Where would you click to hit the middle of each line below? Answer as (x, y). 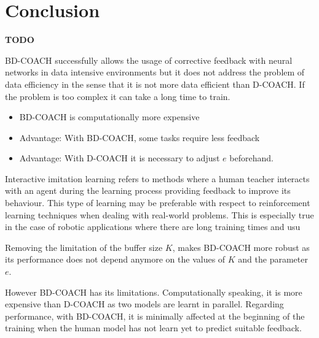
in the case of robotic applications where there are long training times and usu (153, 227)
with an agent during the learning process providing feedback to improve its (148, 190)
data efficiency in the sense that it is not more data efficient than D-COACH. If (155, 84)
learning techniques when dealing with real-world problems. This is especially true (159, 214)
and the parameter (273, 259)
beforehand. (251, 158)
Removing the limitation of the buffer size (84, 247)
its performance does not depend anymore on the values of (115, 259)
